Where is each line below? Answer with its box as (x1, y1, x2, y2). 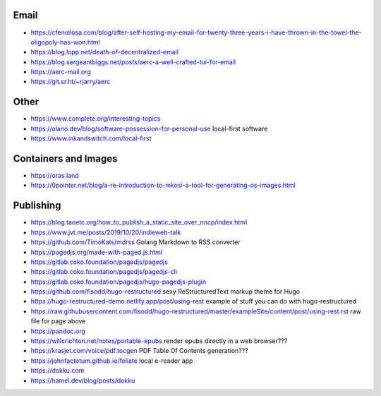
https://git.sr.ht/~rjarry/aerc (30, 78, 111, 86)
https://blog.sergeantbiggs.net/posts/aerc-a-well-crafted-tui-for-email (30, 57, 236, 66)
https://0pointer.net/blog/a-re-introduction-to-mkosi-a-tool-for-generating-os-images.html (30, 181, 296, 190)
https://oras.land (30, 172, 79, 180)
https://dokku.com (30, 366, 85, 375)
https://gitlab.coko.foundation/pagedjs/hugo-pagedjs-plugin (30, 277, 207, 286)
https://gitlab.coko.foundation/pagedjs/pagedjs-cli (30, 268, 178, 276)
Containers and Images (13, 152, 118, 164)
